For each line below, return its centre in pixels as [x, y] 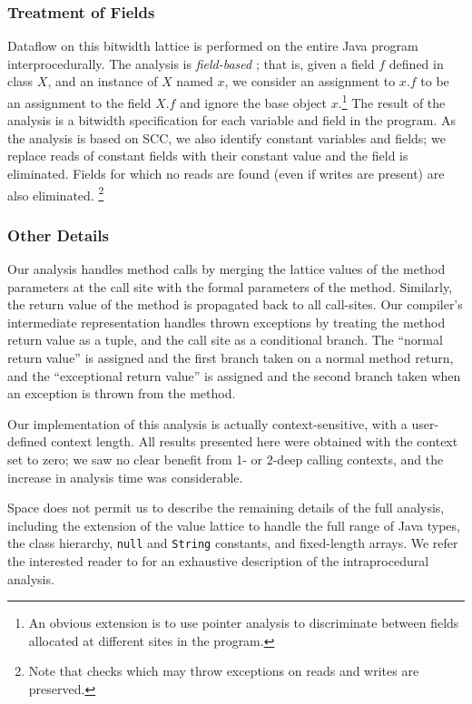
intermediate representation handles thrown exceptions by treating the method [226, 322]
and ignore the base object [254, 102]
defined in [416, 63]
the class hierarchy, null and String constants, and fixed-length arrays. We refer [233, 543]
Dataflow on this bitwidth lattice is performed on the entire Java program [213, 46]
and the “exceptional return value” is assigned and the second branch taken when [234, 375]
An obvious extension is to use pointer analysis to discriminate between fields [244, 623]
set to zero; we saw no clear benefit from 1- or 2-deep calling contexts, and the [226, 460]
